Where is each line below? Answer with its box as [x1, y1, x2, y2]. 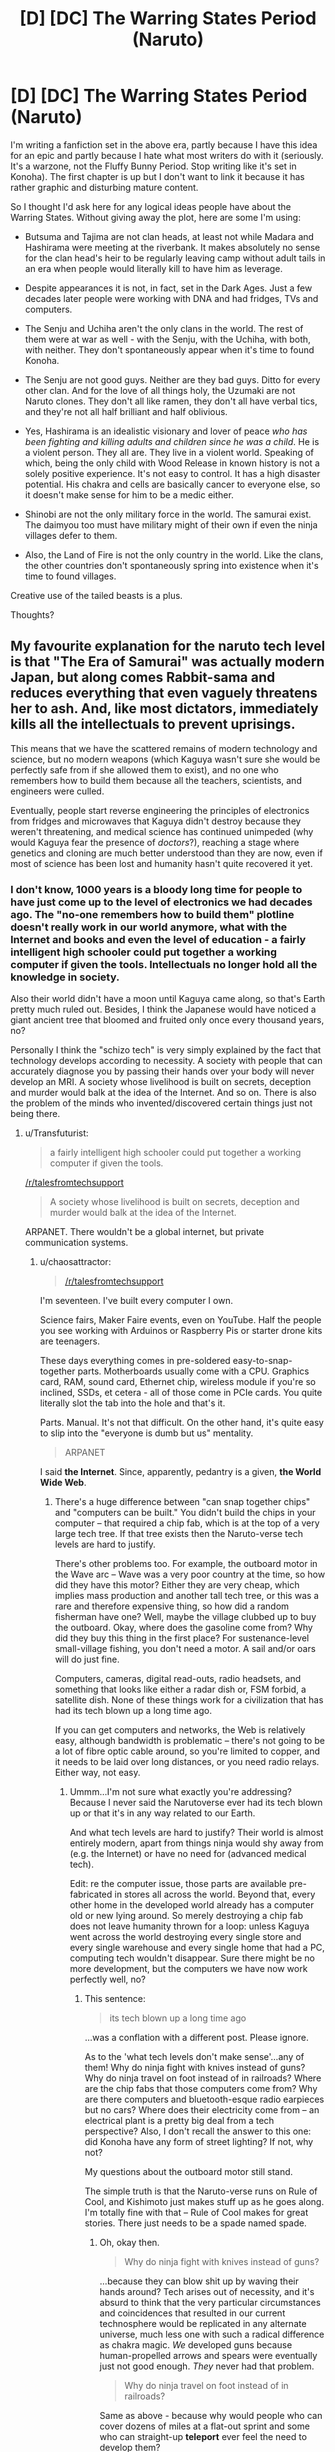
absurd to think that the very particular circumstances [99, 2297, 322, 2309]
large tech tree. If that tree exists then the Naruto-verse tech [54, 1528, 303, 1540]
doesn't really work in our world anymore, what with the [10, 920, 288, 934]
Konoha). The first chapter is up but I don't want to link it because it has [10, 170, 305, 182]
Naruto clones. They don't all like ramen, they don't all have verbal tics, [24, 395, 318, 407]
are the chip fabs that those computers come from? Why [84, 2083, 318, 2095]
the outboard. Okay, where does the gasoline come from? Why [54, 1622, 313, 1634]
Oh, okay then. [99, 2237, 160, 2249]
